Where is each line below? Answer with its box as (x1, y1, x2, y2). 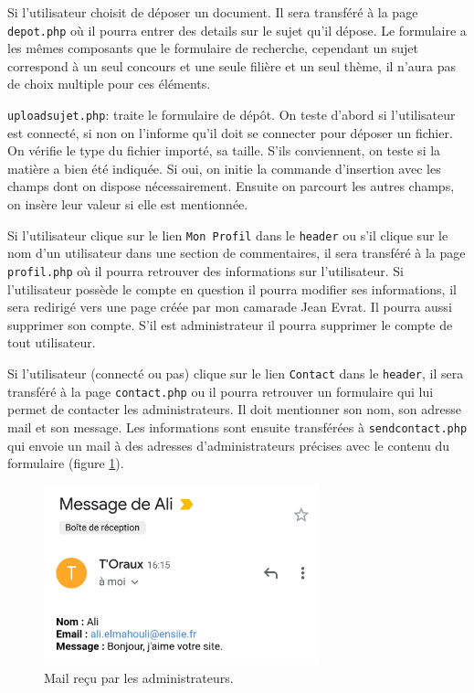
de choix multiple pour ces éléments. (7, 74, 211, 93)
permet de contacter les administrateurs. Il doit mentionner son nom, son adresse (7, 400, 461, 419)
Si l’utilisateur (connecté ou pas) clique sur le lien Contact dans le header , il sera (7, 363, 464, 382)
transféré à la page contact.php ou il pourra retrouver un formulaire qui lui (7, 381, 434, 400)
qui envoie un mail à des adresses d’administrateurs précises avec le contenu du (7, 435, 450, 454)
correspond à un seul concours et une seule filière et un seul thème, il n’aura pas (7, 56, 457, 75)
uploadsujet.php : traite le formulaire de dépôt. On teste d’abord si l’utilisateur (7, 105, 456, 124)
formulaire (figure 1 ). (7, 453, 124, 473)
